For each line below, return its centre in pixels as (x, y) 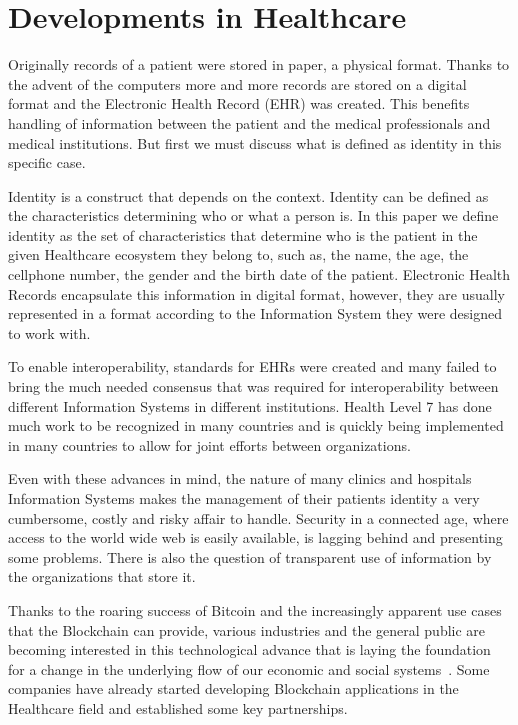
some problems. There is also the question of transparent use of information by (250, 556)
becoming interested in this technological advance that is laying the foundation (249, 649)
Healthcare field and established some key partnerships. (178, 707)
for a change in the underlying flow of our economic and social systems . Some (249, 668)
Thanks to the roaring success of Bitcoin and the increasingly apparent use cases (255, 609)
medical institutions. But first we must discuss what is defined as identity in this (255, 142)
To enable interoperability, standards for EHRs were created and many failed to (252, 366)
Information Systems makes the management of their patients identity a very (244, 498)
